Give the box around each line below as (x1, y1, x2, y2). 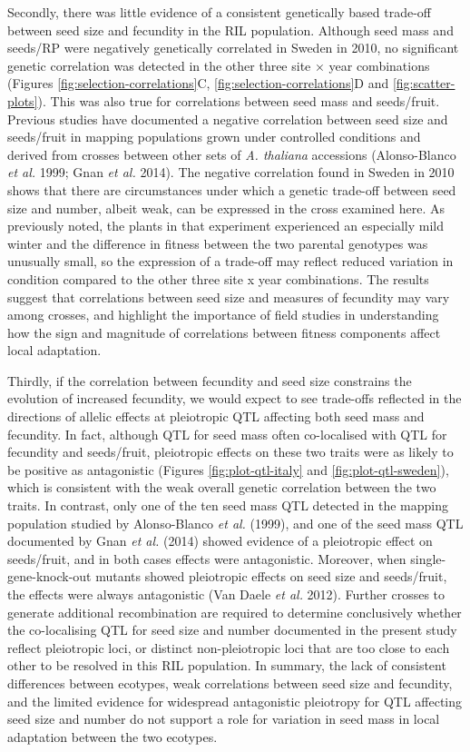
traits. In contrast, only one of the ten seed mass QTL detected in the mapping (7, 496, 448, 515)
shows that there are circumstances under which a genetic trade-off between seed (7, 180, 456, 199)
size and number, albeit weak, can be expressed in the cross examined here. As (7, 198, 446, 217)
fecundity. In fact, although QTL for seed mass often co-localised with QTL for (7, 424, 447, 443)
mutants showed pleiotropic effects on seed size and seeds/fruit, (95, 567, 447, 586)
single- (410, 549, 446, 568)
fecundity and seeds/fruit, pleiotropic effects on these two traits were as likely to (7, 442, 454, 461)
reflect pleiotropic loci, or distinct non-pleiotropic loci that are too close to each (7, 638, 450, 657)
